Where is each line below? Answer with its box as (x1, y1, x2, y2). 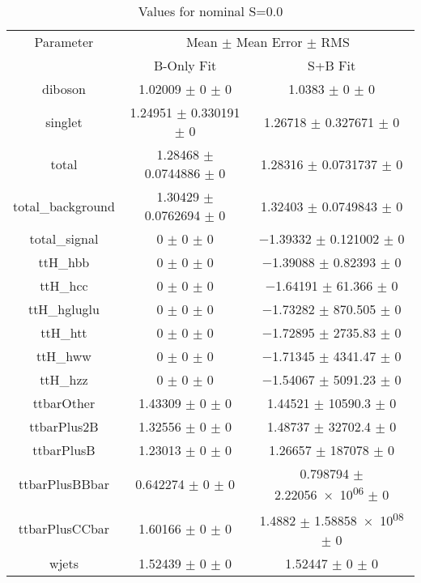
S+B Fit (308, 56, 356, 74)
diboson (41, 79, 86, 98)
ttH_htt (40, 323, 87, 342)
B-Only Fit (153, 56, 217, 74)
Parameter (34, 32, 94, 51)
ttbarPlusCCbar (18, 519, 110, 538)
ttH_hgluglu (28, 300, 100, 318)
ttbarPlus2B (29, 417, 99, 436)
